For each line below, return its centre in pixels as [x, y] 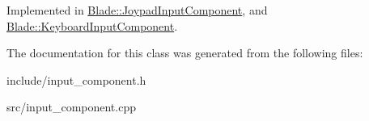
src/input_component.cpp [71, 107]
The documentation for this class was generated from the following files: [185, 53]
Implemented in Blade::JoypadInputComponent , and [137, 10]
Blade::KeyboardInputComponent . [92, 25]
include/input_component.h [76, 79]
